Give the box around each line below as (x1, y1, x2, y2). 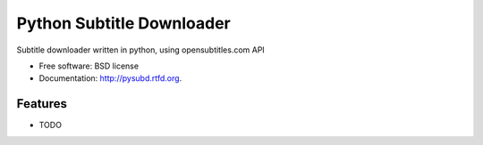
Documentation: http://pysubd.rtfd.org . (38, 73, 182, 84)
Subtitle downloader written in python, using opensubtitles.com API (16, 44, 266, 55)
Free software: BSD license (38, 60, 139, 71)
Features (16, 96, 67, 111)
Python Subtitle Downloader (16, 13, 232, 33)
